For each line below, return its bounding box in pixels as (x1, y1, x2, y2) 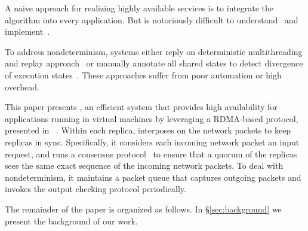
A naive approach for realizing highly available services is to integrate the (5, 2, 273, 14)
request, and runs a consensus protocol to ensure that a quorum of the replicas (5, 147, 297, 160)
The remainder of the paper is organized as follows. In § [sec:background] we (5, 202, 282, 215)
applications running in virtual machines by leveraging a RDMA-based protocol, (5, 112, 298, 124)
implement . (5, 25, 50, 38)
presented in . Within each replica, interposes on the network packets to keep (5, 124, 291, 136)
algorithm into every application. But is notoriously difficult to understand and (5, 13, 298, 26)
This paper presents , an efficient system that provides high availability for (5, 101, 278, 113)
